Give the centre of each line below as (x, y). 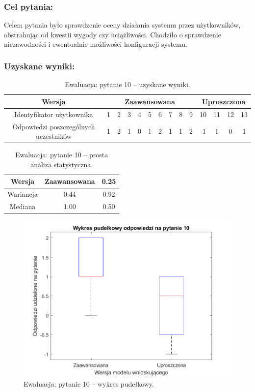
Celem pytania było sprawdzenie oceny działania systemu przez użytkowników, (122, 25)
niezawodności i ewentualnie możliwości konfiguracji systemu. (96, 44)
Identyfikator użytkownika (54, 114)
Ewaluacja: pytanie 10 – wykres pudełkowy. (89, 383)
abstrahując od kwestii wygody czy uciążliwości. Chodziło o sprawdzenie (113, 34)
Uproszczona (224, 101)
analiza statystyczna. (62, 164)
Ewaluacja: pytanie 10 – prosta (62, 155)
